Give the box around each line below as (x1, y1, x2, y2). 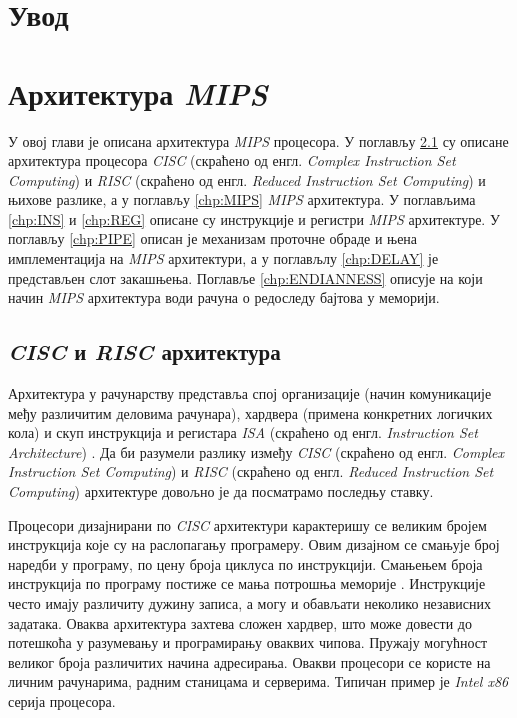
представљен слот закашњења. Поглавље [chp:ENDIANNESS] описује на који (8, 267, 483, 288)
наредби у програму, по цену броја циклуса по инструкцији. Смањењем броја (8, 553, 483, 574)
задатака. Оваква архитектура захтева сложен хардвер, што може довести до (8, 612, 472, 633)
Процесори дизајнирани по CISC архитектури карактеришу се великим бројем (8, 514, 487, 535)
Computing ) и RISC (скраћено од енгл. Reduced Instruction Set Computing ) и (8, 169, 486, 190)
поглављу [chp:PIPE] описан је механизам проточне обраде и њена (8, 228, 418, 249)
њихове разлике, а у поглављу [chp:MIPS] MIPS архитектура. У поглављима (8, 189, 476, 210)
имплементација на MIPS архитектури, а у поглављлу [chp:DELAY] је (8, 248, 439, 269)
